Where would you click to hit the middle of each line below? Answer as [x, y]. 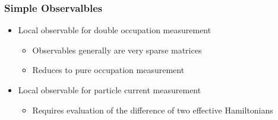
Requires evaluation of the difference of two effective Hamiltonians [153, 110]
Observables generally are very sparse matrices [117, 50]
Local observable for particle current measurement [110, 90]
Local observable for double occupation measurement [115, 30]
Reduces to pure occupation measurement [108, 70]
